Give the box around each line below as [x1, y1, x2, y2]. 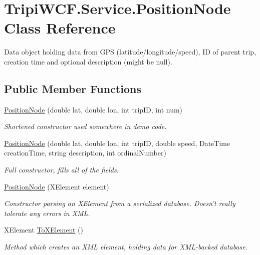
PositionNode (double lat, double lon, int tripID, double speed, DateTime [4, 137, 230, 148]
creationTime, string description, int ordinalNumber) [4, 147, 166, 158]
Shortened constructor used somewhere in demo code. [4, 121, 167, 131]
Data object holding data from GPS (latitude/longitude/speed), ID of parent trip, [4, 46, 256, 57]
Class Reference [4, 17, 116, 38]
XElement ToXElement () [4, 224, 83, 235]
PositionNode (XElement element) [4, 181, 109, 191]
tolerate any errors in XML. [4, 207, 90, 218]
